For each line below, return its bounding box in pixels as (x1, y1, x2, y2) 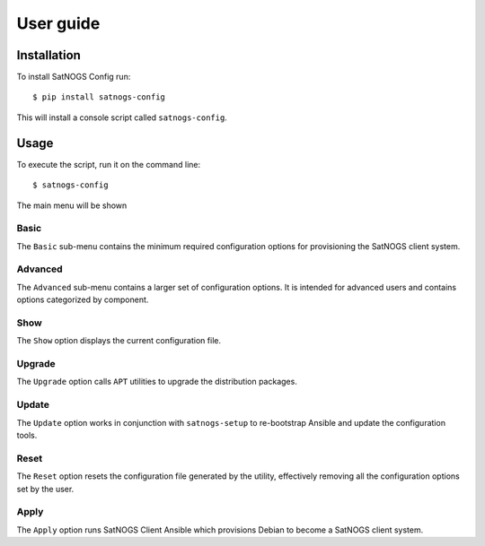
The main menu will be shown (16, 200, 128, 211)
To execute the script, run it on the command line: (16, 159, 201, 169)
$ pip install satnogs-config (32, 92, 166, 102)
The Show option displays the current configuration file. (16, 335, 222, 346)
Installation (16, 48, 81, 63)
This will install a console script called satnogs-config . (16, 112, 228, 123)
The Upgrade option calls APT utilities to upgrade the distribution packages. (16, 377, 298, 387)
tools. (16, 430, 38, 441)
